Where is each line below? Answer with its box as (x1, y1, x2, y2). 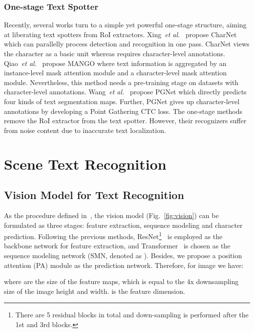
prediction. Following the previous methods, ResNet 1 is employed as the (4, 230, 223, 241)
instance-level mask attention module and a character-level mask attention (4, 67, 227, 78)
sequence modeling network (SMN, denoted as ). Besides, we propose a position (4, 250, 242, 260)
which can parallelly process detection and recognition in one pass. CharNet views (4, 39, 250, 49)
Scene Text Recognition (4, 154, 167, 174)
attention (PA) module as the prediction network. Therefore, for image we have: (4, 260, 244, 270)
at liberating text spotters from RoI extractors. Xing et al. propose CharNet (4, 29, 237, 39)
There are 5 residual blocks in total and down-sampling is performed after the (15, 310, 249, 320)
